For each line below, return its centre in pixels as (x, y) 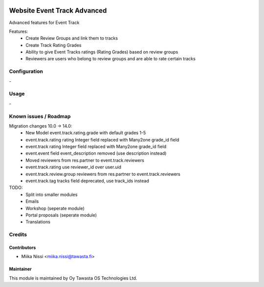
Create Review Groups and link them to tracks (72, 38)
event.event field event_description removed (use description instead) (96, 153)
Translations (38, 222)
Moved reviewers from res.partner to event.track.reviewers (85, 160)
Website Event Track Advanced (58, 11)
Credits (18, 235)
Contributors (22, 247)
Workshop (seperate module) (55, 208)
